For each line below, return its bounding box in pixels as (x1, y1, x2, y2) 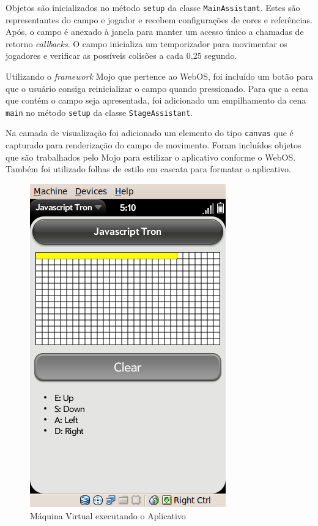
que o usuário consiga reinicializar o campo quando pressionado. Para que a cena (6, 82, 308, 94)
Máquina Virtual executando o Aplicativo (30, 509, 186, 522)
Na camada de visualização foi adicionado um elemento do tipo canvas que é (6, 126, 294, 139)
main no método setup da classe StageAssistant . (6, 105, 193, 118)
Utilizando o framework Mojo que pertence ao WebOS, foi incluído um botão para (6, 70, 313, 83)
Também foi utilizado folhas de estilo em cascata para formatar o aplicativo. (6, 162, 291, 175)
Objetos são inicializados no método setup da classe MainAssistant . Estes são (6, 1, 300, 13)
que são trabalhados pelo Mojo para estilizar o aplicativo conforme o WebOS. (6, 150, 296, 163)
